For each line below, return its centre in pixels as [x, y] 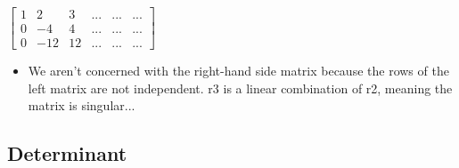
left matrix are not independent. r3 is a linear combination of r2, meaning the [240, 88]
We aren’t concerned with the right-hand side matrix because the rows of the [238, 71]
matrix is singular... [82, 105]
